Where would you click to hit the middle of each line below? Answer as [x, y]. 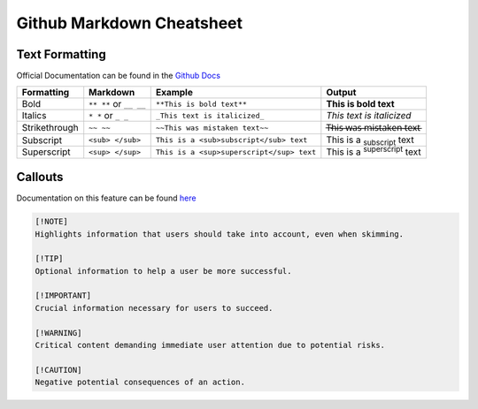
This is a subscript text [370, 140]
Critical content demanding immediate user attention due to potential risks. [210, 345]
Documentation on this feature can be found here [106, 198]
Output [341, 93]
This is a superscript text [374, 151]
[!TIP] [49, 259]
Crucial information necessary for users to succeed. [154, 308]
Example [174, 93]
